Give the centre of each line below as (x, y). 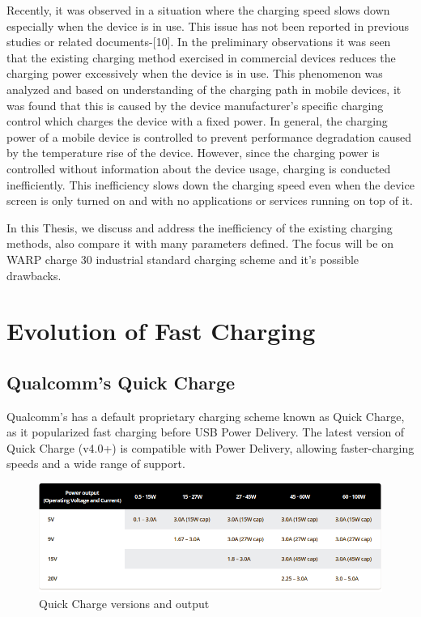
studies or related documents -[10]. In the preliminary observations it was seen (199, 42)
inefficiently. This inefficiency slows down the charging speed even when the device (210, 184)
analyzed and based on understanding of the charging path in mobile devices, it (204, 89)
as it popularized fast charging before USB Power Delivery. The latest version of (206, 432)
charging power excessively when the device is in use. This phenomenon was (195, 73)
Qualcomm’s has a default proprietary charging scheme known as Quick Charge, (206, 416)
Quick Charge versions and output (124, 604)
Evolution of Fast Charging (161, 331)
